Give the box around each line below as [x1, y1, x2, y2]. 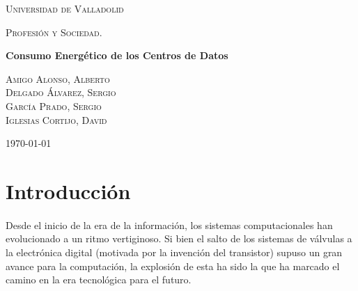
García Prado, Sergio [6, 98, 102, 113]
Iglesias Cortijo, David [6, 112, 107, 127]
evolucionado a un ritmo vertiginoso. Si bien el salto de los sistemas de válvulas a [6, 231, 352, 246]
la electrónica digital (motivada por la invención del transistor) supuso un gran [6, 244, 343, 259]
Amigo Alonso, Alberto [6, 71, 110, 86]
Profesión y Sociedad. [6, 24, 102, 39]
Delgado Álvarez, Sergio [6, 85, 116, 100]
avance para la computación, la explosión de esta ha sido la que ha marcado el [6, 258, 340, 273]
